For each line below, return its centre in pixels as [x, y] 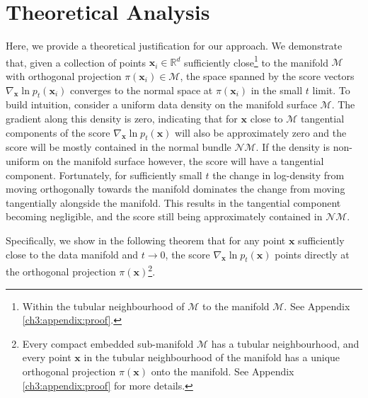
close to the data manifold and [72, 254]
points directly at [312, 254]
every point [47, 357]
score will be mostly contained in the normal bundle [119, 147]
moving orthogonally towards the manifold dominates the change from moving [176, 189]
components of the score [58, 132]
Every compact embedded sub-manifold [108, 343]
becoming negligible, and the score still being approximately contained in [164, 216]
